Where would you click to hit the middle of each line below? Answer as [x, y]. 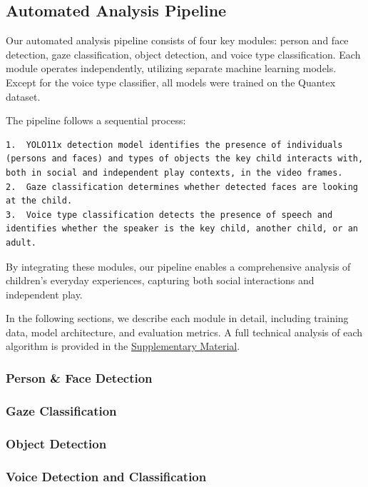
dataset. [23, 96]
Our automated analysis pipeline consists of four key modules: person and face [177, 40]
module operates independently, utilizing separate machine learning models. [171, 68]
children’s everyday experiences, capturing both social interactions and [160, 280]
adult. [21, 242]
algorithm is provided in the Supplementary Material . [123, 346]
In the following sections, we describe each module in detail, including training [177, 318]
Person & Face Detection [79, 378]
